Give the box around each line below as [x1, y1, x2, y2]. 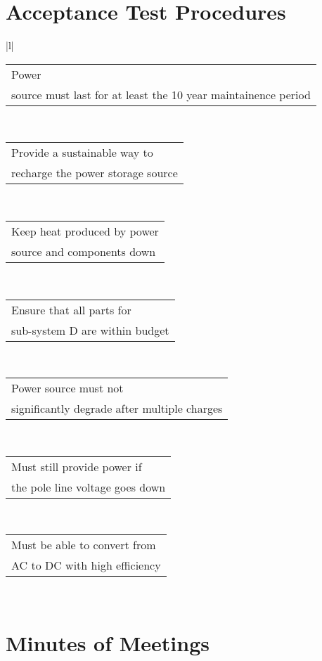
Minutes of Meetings [6, 629, 210, 657]
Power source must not [11, 380, 124, 397]
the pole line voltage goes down [11, 478, 166, 495]
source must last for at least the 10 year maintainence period [11, 86, 311, 103]
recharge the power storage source [11, 165, 178, 181]
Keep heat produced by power [11, 222, 159, 239]
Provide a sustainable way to [11, 144, 153, 161]
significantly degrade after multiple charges [11, 400, 223, 417]
